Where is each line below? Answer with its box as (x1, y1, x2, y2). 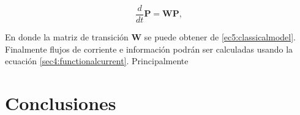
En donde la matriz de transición (5, 31, 129, 43)
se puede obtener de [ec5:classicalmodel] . (144, 31, 296, 43)
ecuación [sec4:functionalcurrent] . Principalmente (5, 54, 189, 67)
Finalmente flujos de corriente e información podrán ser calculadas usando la (5, 42, 293, 55)
